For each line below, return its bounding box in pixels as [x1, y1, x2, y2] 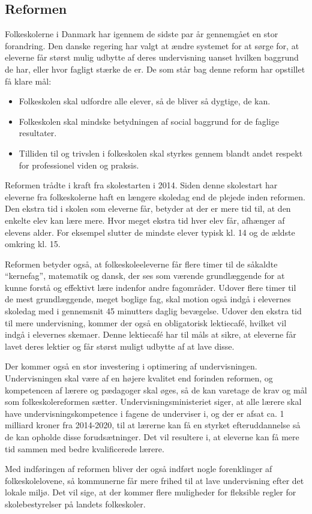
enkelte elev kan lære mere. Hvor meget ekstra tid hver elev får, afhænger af [5, 214, 285, 226]
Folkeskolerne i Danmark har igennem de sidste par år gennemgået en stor [5, 28, 278, 40]
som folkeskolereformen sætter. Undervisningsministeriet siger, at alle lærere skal [5, 395, 302, 408]
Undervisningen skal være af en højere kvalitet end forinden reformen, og [5, 372, 273, 384]
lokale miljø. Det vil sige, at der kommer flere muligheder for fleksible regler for [5, 486, 296, 498]
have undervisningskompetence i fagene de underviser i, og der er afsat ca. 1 [5, 407, 284, 419]
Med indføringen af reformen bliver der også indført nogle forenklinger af [5, 462, 272, 475]
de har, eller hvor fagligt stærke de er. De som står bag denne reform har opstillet [5, 62, 305, 75]
